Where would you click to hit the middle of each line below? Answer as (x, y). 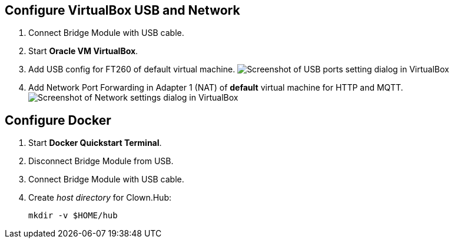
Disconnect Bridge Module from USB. (101, 161)
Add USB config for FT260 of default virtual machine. (132, 69)
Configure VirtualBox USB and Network (122, 10)
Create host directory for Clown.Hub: (100, 198)
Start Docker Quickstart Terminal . (95, 143)
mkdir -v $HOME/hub (73, 216)
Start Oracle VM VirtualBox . (83, 51)
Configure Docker (58, 120)
